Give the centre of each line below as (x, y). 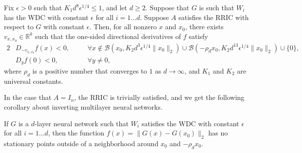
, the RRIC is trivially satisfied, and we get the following (159, 97)
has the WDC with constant (46, 17)
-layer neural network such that (81, 123)
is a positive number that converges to (90, 71)
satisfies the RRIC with (213, 17)
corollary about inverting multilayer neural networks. (83, 107)
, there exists (204, 27)
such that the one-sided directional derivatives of (108, 36)
